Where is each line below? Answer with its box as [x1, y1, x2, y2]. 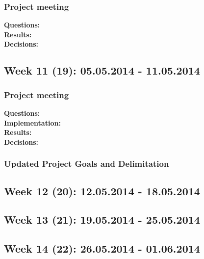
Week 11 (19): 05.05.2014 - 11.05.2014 [4, 63, 200, 78]
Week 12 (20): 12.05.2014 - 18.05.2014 [4, 183, 200, 198]
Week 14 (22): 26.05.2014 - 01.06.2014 [4, 241, 200, 256]
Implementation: [4, 117, 61, 128]
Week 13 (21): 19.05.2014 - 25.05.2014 [4, 212, 200, 227]
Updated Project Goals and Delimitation [4, 157, 169, 170]
